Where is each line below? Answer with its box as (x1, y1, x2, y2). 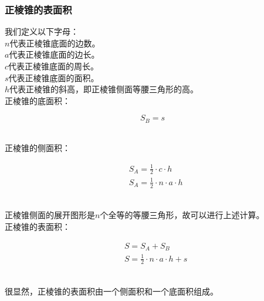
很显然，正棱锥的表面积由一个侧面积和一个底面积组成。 (5, 285, 218, 297)
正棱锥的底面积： (5, 94, 70, 106)
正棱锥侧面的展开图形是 (5, 209, 95, 221)
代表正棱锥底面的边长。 (9, 48, 100, 61)
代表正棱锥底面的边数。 (9, 36, 100, 49)
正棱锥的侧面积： (5, 142, 70, 154)
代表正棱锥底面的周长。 (8, 60, 99, 72)
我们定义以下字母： (5, 25, 79, 38)
